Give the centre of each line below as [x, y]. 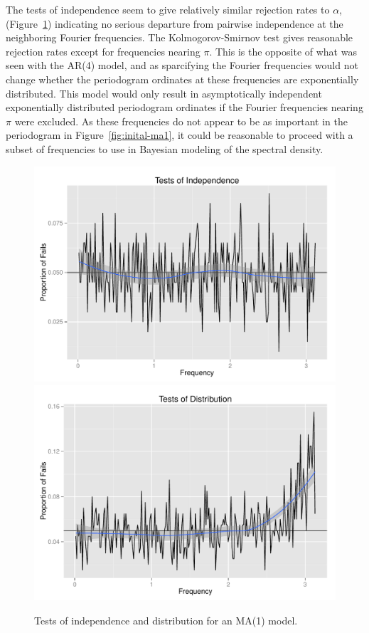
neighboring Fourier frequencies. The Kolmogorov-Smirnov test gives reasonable [180, 37]
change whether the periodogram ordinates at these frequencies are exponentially [182, 79]
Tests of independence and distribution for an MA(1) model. [166, 621]
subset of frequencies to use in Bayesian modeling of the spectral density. [165, 148]
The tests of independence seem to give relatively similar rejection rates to [168, 9]
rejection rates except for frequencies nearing [103, 51]
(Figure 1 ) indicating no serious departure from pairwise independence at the [175, 23]
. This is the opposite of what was [283, 51]
